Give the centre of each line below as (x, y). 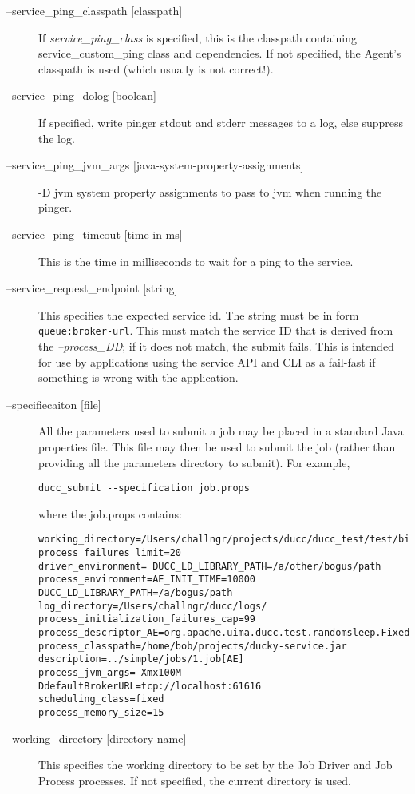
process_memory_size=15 (101, 712)
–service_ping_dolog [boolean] (81, 95)
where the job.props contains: (110, 513)
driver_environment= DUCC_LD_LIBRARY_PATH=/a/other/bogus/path (210, 566)
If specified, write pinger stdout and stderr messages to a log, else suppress (221, 122)
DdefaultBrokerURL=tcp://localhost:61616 (150, 686)
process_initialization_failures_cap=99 (147, 619)
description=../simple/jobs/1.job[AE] (141, 659)
